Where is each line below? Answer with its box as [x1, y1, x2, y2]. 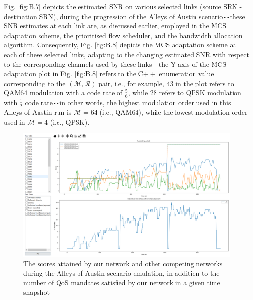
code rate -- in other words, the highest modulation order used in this [25, 97, 231, 107]
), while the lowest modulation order [138, 107, 248, 117]
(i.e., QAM [99, 107, 132, 117]
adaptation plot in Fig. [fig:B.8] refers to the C [4, 68, 143, 79]
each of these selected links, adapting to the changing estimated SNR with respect [4, 49, 250, 60]
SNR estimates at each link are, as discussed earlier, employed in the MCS [4, 21, 227, 31]
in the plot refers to [175, 78, 234, 88]
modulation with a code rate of [29, 87, 123, 98]
